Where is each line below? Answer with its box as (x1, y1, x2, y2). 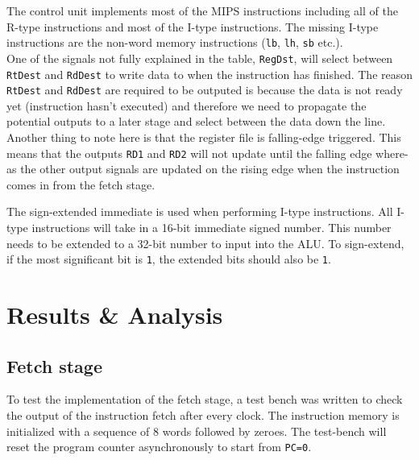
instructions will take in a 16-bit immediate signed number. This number (31, 219, 392, 236)
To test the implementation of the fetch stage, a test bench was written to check (6, 391, 403, 408)
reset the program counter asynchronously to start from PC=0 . (6, 438, 312, 455)
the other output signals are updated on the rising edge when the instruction (20, 160, 400, 177)
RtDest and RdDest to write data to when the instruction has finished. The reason (6, 65, 413, 82)
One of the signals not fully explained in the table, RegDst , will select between (6, 49, 393, 66)
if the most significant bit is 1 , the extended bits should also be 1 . (6, 251, 331, 267)
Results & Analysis (6, 298, 223, 331)
